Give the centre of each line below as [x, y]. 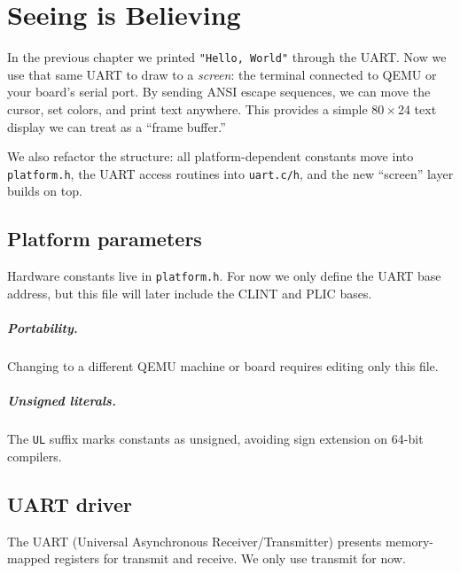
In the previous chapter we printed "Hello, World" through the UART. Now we [227, 57]
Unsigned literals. [62, 401]
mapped [29, 558]
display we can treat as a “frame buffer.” [117, 126]
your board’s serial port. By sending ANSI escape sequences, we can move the [219, 92]
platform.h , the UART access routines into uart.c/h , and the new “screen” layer [230, 173]
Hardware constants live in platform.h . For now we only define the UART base [224, 276]
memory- [409, 541]
